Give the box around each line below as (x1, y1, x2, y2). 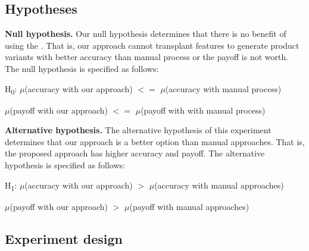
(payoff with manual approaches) (129, 200, 249, 212)
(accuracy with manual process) (165, 82, 282, 95)
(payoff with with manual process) (141, 103, 266, 116)
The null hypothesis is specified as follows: (5, 62, 159, 74)
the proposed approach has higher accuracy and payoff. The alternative (5, 147, 265, 159)
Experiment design (5, 229, 123, 247)
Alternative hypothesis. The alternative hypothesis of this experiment (5, 124, 271, 136)
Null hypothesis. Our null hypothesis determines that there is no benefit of (5, 27, 286, 40)
